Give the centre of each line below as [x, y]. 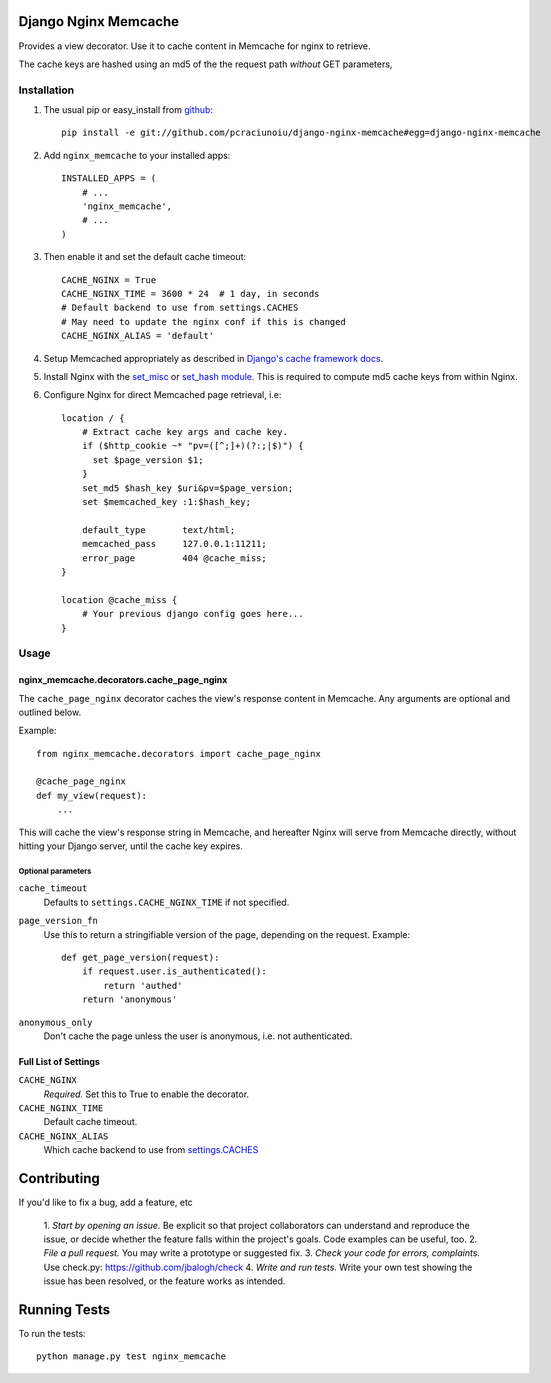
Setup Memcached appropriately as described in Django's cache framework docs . [213, 358]
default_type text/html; [158, 529]
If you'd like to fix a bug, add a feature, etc [106, 1202]
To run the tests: [52, 1334]
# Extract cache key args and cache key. [185, 432]
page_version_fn [58, 921]
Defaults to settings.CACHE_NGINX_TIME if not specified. [166, 902]
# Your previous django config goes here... [192, 614]
